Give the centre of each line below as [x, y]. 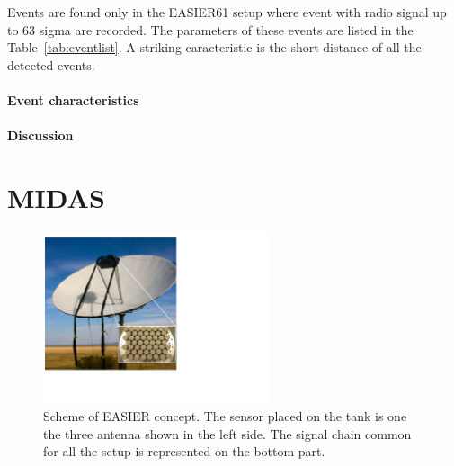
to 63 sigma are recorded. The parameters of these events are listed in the [210, 29]
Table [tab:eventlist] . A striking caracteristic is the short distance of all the [214, 47]
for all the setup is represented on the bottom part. [184, 451]
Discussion [40, 135]
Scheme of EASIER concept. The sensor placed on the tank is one [225, 416]
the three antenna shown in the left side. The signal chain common [227, 433]
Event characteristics [73, 99]
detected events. [51, 64]
